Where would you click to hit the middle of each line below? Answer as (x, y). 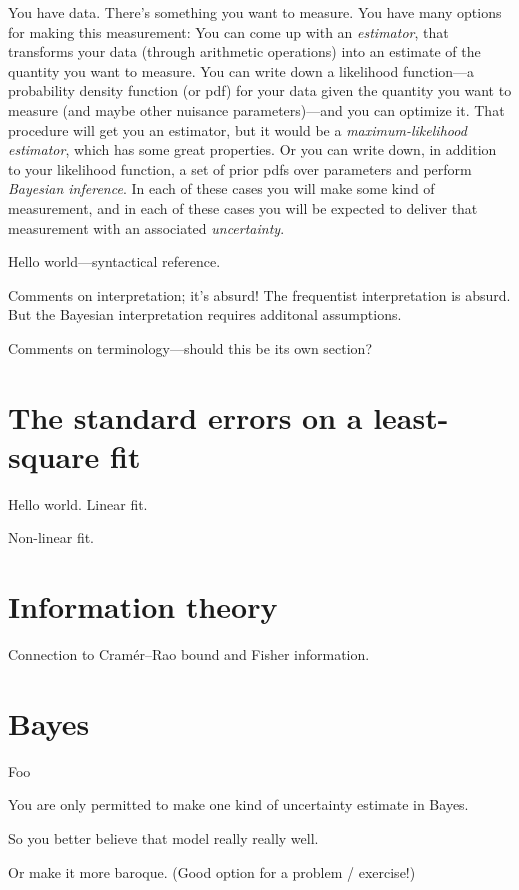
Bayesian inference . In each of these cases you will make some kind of (221, 188)
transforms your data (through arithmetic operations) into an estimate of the (244, 51)
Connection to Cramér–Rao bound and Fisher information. (189, 654)
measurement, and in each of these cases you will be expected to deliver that (243, 207)
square (54, 455)
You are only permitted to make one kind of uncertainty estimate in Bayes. (238, 804)
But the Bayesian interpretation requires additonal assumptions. (205, 314)
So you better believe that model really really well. (163, 838)
